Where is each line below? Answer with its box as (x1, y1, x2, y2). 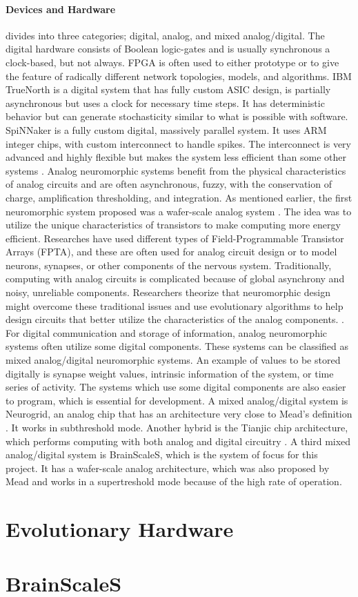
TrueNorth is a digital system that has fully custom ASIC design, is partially (6, 82, 331, 97)
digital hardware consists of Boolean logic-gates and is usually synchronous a (6, 41, 330, 56)
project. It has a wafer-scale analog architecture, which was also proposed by (6, 460, 330, 475)
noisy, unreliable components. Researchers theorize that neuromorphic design (6, 285, 330, 300)
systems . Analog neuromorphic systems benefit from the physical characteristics (6, 163, 346, 177)
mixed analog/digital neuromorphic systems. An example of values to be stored (6, 353, 341, 367)
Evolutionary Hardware (6, 515, 234, 543)
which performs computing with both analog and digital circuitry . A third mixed (6, 433, 351, 448)
